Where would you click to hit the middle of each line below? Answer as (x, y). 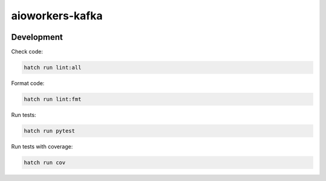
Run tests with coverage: (42, 146)
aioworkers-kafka (57, 16)
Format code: (28, 83)
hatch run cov (45, 162)
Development (37, 37)
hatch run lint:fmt (53, 99)
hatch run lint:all (53, 68)
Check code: (27, 52)
